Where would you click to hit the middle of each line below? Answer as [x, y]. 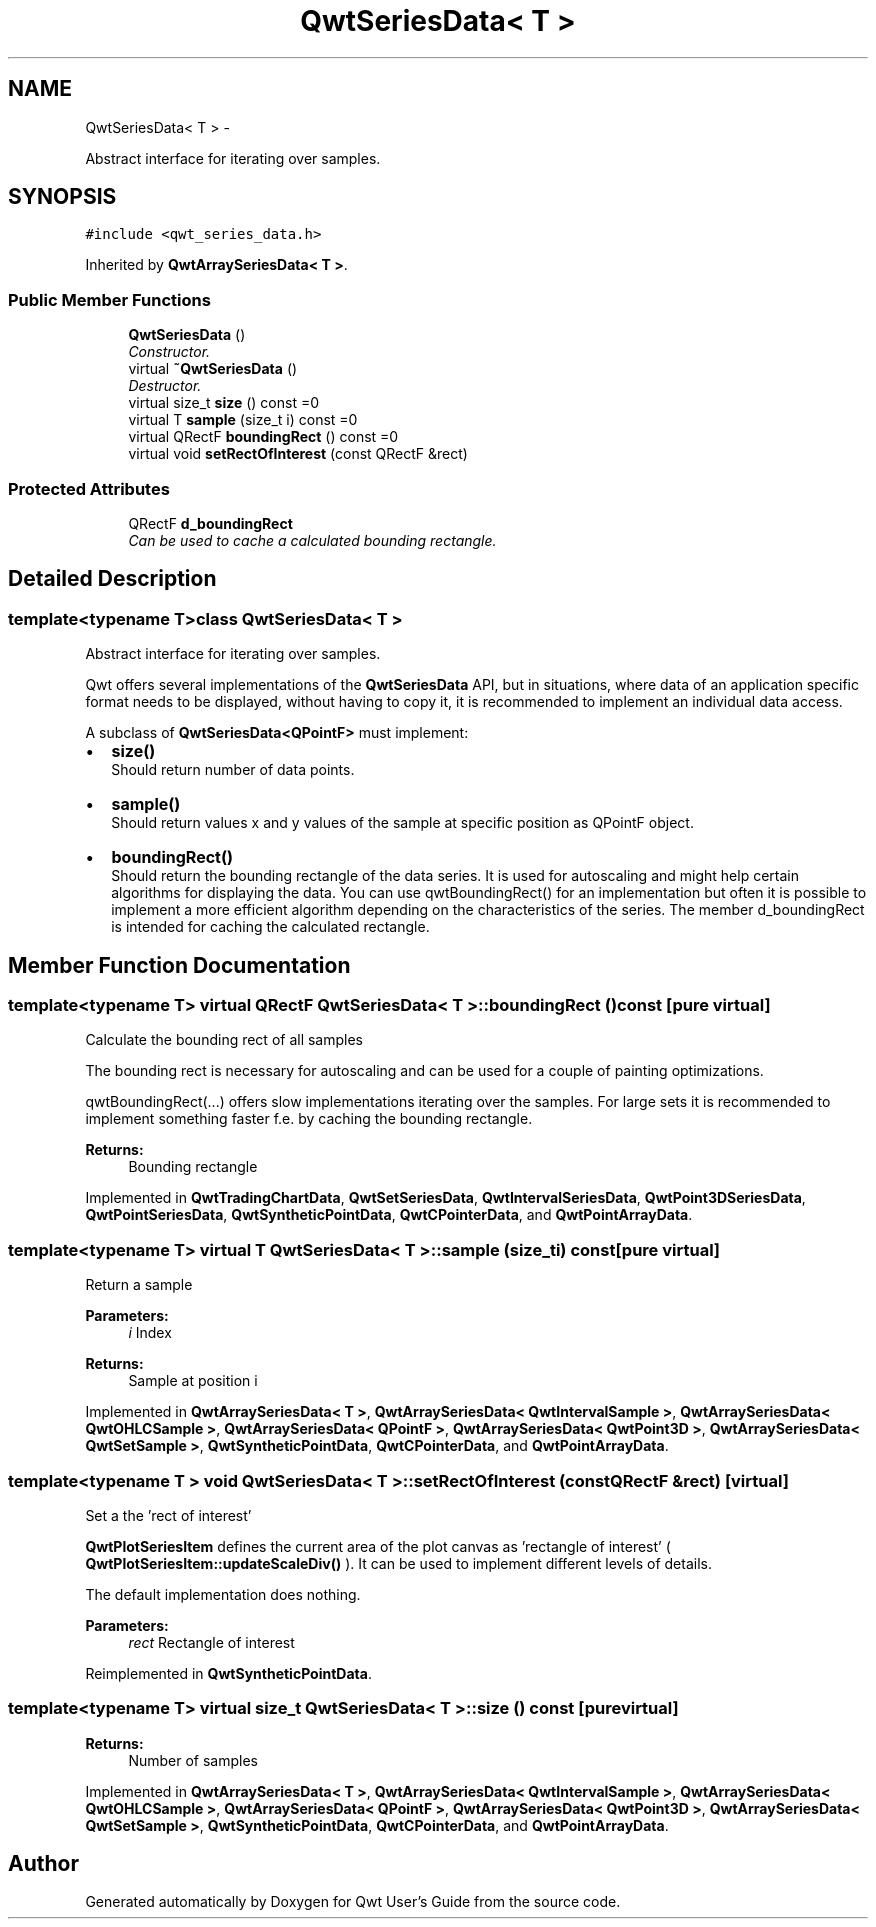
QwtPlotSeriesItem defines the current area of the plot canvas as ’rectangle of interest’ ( [378, 1546]
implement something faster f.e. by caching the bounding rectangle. [309, 1119]
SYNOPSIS [62, 197]
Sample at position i [193, 1381]
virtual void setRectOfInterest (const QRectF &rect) [298, 454]
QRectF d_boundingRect [210, 523]
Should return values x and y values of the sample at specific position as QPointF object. [402, 823]
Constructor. [169, 352]
